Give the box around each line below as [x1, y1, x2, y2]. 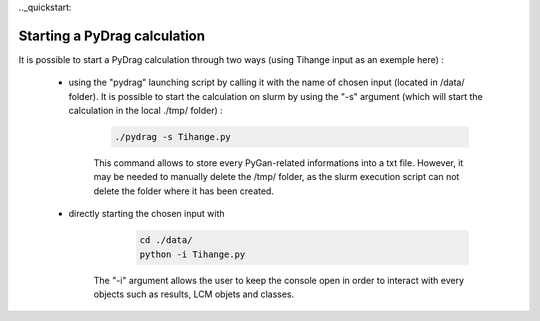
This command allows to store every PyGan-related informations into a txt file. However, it [93, 157, 464, 169]
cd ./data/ [139, 235, 193, 246]
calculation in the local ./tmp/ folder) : [68, 105, 224, 117]
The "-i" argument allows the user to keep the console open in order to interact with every [93, 274, 465, 286]
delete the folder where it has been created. [93, 185, 275, 197]
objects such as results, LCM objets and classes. [93, 288, 295, 300]
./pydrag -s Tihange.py [114, 131, 232, 143]
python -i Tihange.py [139, 248, 246, 260]
